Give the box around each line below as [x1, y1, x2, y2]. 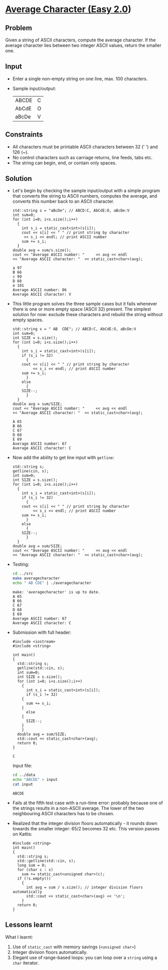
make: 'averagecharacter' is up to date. [12, 590, 100, 595]
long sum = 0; [17, 863, 47, 868]
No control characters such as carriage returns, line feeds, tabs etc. [12, 154, 153, 160]
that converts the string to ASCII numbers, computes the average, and [12, 193, 157, 199]
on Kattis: [12, 831, 33, 837]
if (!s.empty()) [17, 876, 51, 881]
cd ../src [12, 571, 34, 576]
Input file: [12, 763, 33, 769]
